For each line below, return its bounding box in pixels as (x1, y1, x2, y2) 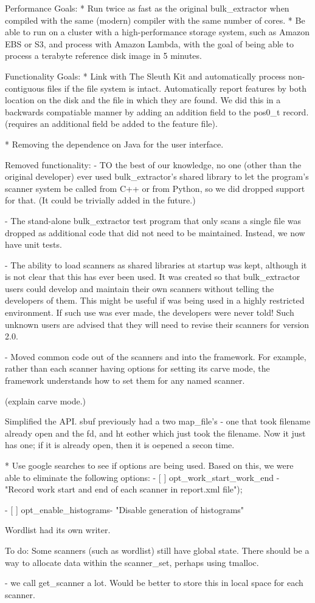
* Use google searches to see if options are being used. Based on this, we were (5, 459, 294, 471)
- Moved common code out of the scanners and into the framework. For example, (5, 350, 306, 363)
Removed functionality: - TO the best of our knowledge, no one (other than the (5, 158, 302, 171)
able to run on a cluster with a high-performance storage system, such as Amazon (5, 26, 310, 38)
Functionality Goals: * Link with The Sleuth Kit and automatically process (5, 69, 286, 82)
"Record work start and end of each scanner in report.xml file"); (5, 483, 243, 496)
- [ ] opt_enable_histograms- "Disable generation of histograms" (5, 503, 244, 516)
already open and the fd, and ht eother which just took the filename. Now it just (5, 426, 306, 439)
